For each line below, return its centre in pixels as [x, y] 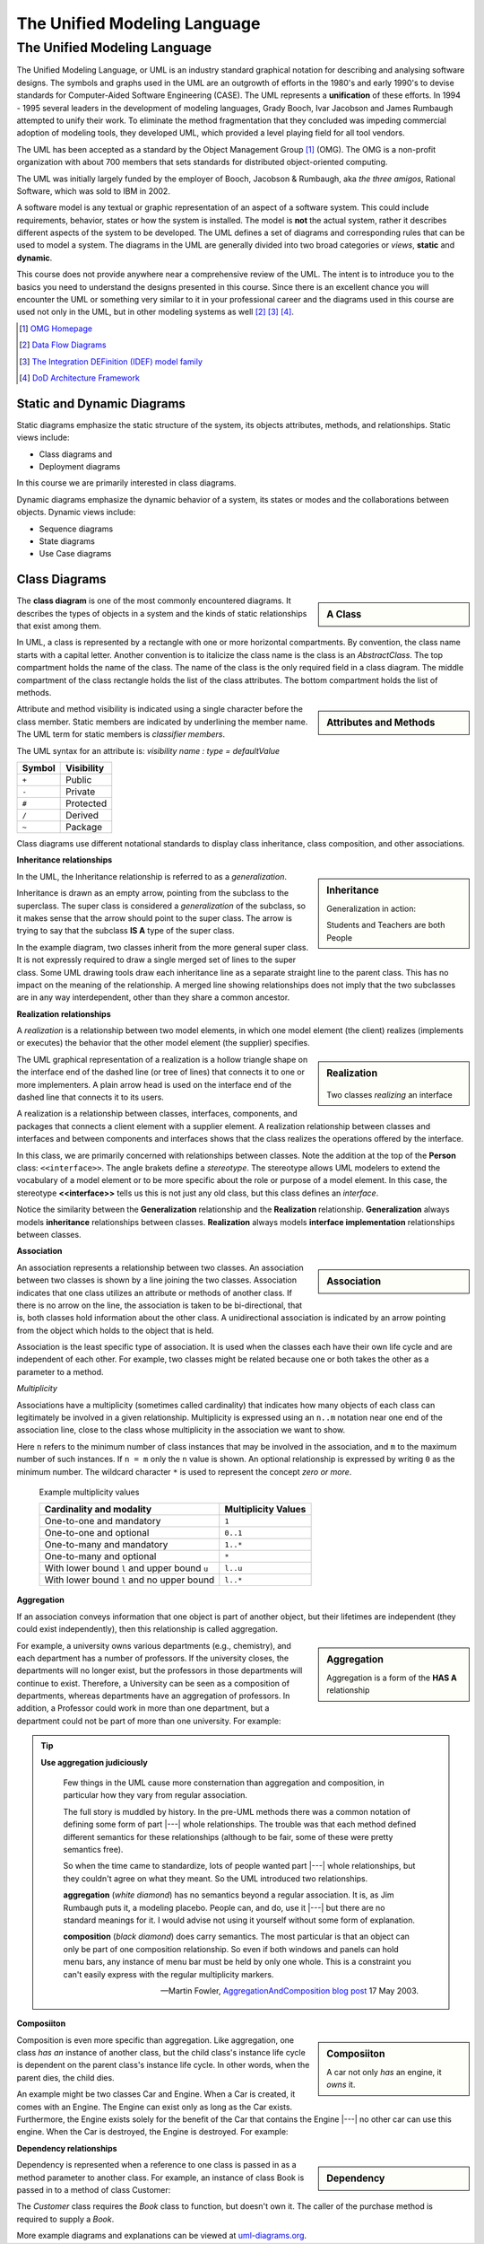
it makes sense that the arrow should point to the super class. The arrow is [155, 918]
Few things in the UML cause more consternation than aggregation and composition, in [224, 1783]
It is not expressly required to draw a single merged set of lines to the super [156, 960]
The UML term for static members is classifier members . [121, 734]
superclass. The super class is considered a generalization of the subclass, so [161, 906]
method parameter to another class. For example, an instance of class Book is [160, 2178]
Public [79, 780]
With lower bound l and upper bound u [126, 1568]
